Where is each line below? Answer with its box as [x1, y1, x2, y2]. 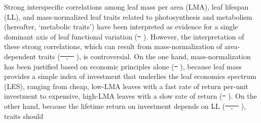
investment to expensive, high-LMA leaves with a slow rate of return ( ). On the [4, 91, 257, 101]
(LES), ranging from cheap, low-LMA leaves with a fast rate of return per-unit [4, 80, 249, 91]
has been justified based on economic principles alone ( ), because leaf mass [4, 61, 242, 71]
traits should [4, 110, 44, 121]
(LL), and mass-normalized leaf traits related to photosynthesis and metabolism [4, 11, 252, 22]
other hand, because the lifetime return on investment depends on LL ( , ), [4, 100, 246, 111]
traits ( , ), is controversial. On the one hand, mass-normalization [38, 51, 251, 61]
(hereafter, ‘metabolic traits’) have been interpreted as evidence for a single [4, 21, 238, 32]
